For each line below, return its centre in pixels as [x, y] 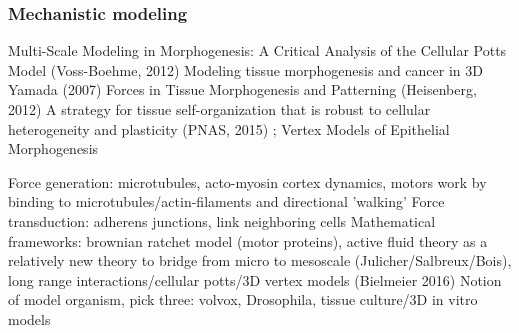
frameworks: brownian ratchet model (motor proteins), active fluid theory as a [248, 240]
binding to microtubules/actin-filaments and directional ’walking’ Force [226, 201]
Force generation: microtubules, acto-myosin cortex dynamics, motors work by [247, 181]
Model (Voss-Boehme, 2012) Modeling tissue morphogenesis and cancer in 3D [245, 69]
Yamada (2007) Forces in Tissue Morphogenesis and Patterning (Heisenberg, [242, 89]
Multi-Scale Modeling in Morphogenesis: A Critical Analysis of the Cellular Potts [257, 50]
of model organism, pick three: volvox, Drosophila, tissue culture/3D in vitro [243, 299]
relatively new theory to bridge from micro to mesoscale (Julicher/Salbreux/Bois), [260, 260]
